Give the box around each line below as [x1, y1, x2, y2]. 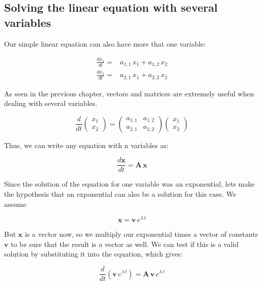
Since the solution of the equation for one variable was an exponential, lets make [4, 179, 255, 189]
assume [4, 198, 26, 209]
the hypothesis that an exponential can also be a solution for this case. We [4, 189, 237, 199]
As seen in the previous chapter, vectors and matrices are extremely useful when [4, 88, 254, 98]
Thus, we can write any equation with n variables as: [4, 139, 169, 150]
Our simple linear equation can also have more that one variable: [4, 38, 206, 49]
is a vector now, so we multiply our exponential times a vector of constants [24, 229, 258, 239]
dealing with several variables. [4, 98, 97, 109]
